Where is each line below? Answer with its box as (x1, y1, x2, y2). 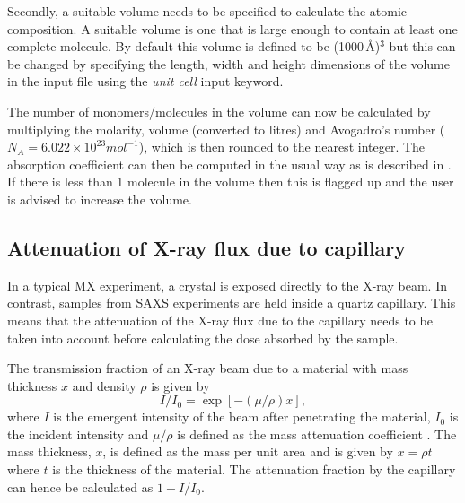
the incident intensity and (7, 424, 149, 443)
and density (72, 376, 136, 395)
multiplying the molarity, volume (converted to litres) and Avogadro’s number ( (7, 119, 445, 138)
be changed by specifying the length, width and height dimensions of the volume (7, 54, 450, 73)
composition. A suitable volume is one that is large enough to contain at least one (7, 19, 458, 38)
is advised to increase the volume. (7, 189, 192, 208)
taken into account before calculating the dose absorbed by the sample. (7, 328, 399, 347)
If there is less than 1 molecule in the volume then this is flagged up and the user (7, 172, 454, 191)
